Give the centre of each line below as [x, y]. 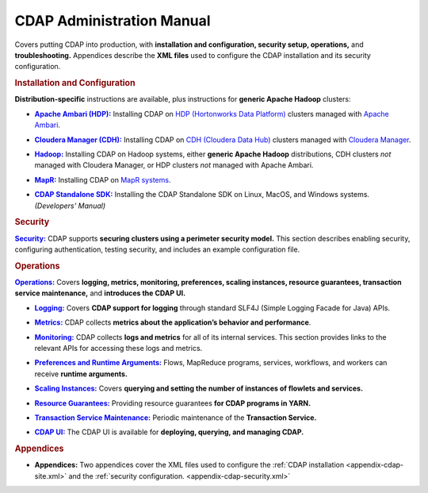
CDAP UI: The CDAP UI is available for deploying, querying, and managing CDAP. [169, 432]
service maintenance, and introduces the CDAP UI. [100, 293]
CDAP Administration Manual [113, 21]
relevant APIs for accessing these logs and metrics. [118, 348]
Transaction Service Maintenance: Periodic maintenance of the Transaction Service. [176, 418]
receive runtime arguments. [81, 374]
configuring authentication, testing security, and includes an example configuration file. [157, 249]
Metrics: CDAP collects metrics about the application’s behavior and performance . [173, 322]
